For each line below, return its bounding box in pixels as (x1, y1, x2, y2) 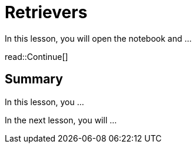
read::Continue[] (5, 51, 68, 62)
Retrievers (5, 2, 88, 22)
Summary (5, 72, 63, 87)
